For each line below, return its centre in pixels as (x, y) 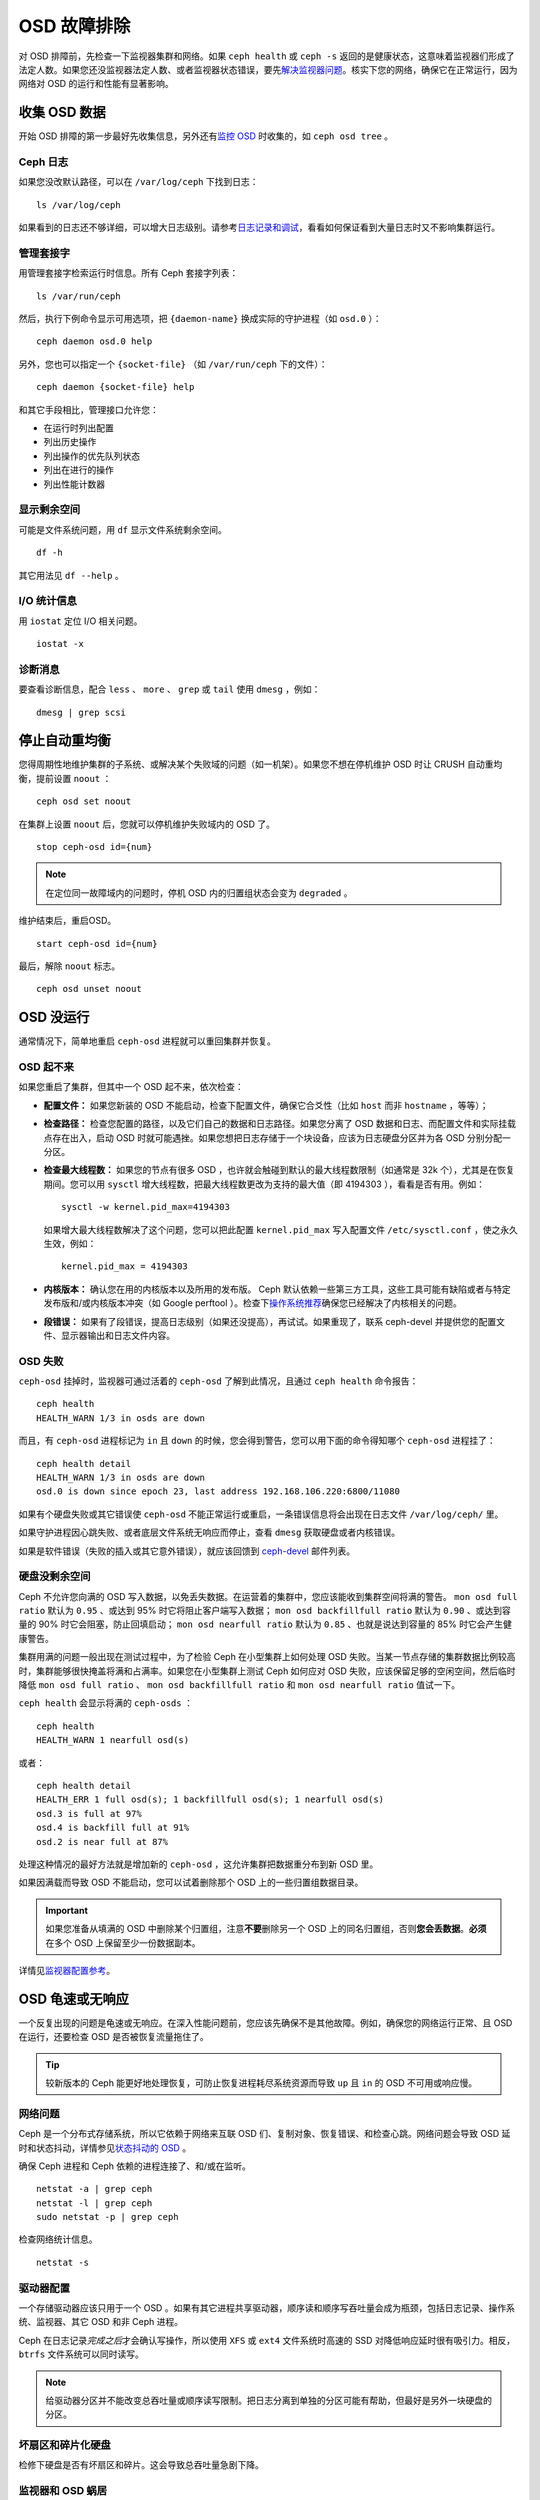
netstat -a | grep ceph (94, 2189)
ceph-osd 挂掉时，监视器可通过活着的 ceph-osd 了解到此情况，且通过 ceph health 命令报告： (218, 1381)
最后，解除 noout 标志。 (69, 966)
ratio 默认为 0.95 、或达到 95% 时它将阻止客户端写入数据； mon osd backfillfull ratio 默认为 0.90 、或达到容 (264, 1611)
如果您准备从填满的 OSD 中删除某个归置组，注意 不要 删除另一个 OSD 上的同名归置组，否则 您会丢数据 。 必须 (266, 1929)
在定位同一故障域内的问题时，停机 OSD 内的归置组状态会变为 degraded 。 (199, 892)
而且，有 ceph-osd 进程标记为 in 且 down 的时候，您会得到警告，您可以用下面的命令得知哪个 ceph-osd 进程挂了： (257, 1441)
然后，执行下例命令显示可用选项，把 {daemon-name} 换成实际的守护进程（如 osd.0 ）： (200, 319)
